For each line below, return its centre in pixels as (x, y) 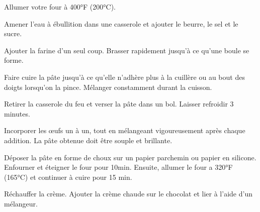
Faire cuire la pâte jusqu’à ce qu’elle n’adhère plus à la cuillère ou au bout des (124, 77)
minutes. (17, 113)
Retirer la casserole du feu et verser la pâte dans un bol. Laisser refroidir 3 (119, 104)
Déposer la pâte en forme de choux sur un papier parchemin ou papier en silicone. (130, 157)
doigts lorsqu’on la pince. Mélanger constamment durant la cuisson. (108, 87)
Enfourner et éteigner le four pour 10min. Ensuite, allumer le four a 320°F (118, 167)
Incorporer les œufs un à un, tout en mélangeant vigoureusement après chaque (125, 130)
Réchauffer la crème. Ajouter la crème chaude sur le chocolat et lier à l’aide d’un (128, 194)
